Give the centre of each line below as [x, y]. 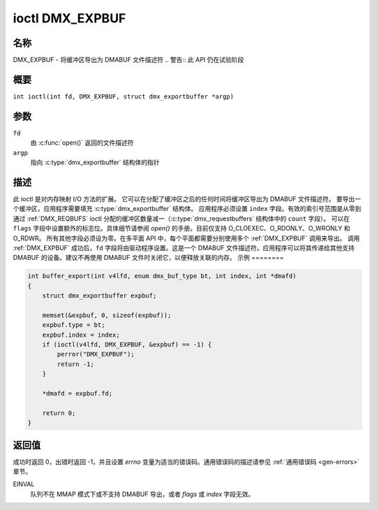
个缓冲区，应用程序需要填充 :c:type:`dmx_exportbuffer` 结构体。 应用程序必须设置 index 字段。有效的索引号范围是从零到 [187, 209]
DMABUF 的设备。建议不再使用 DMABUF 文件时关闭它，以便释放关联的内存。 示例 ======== [148, 258]
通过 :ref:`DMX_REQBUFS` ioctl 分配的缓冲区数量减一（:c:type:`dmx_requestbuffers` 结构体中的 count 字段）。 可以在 [182, 218]
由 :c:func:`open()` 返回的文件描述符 [82, 143]
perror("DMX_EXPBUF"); [96, 354]
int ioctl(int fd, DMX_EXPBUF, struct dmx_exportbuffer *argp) [123, 96]
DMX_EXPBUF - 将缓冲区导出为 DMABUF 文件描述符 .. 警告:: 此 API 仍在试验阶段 [128, 60]
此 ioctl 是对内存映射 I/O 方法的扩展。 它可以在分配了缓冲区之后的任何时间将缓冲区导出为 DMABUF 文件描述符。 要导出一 [187, 198]
